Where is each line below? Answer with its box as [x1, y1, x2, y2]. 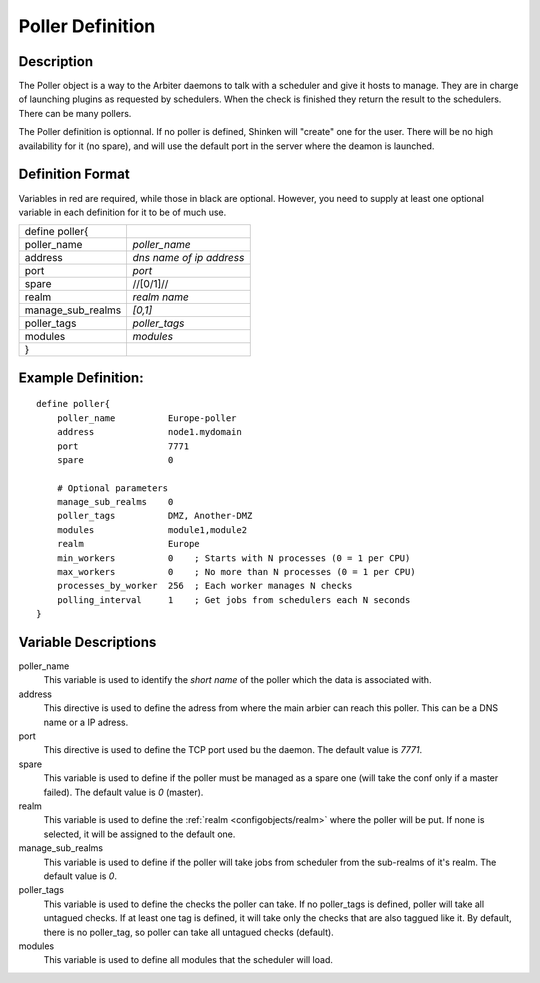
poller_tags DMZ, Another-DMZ [56, 510, 253, 522]
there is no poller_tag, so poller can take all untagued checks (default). [43, 926, 334, 938]
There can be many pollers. [18, 107, 132, 119]
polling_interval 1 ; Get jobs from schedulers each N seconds [56, 594, 411, 605]
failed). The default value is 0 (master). [43, 786, 204, 798]
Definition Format [18, 166, 130, 183]
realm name [132, 290, 189, 304]
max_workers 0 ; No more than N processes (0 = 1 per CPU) [56, 566, 416, 578]
